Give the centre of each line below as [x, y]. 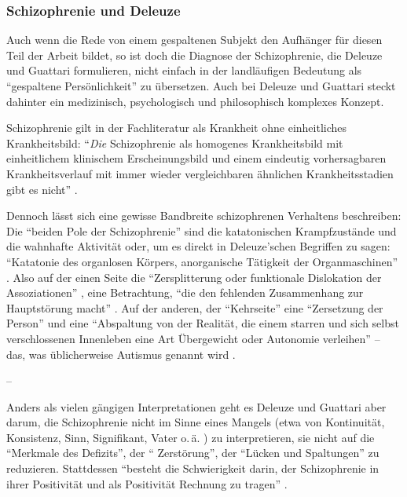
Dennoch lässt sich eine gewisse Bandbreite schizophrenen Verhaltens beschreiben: [204, 216]
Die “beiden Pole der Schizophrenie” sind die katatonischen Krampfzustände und [202, 230]
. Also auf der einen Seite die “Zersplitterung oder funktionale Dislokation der [194, 277]
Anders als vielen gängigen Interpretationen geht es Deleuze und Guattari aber [196, 406]
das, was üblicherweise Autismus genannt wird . [121, 354]
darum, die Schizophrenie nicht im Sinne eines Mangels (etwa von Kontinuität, [196, 422]
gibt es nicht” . [42, 189]
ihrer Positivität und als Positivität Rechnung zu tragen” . [147, 483]
